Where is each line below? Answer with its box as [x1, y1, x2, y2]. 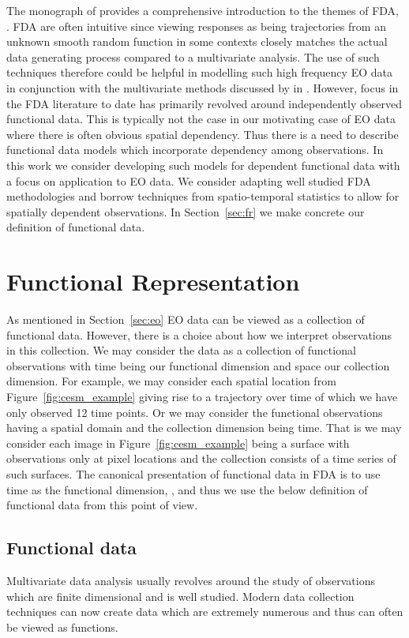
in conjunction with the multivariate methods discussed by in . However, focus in [6, 79, 399, 96]
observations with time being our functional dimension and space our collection [6, 357, 390, 373]
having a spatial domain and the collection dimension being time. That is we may [6, 419, 402, 436]
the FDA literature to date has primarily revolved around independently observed [6, 95, 402, 111]
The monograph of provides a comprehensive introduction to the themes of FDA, [6, 2, 400, 18]
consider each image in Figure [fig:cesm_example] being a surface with [6, 434, 350, 451]
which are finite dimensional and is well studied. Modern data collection [6, 587, 355, 604]
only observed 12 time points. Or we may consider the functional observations [6, 403, 383, 420]
